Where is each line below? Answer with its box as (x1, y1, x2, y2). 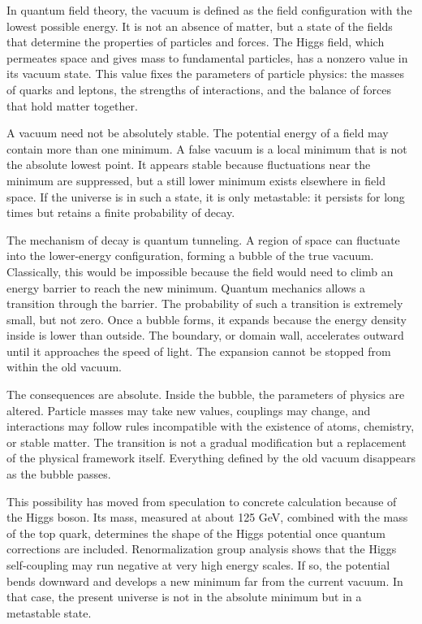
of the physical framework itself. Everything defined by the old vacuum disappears (6, 449, 416, 466)
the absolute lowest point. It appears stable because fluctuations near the (6, 156, 371, 173)
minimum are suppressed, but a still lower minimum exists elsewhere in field (6, 171, 385, 188)
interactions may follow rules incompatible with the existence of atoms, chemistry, (6, 418, 415, 435)
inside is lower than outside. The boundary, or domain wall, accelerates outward (6, 327, 404, 344)
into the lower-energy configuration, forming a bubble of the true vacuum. (6, 247, 374, 264)
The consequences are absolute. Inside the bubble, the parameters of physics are (6, 386, 405, 403)
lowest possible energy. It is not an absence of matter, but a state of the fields (6, 17, 393, 34)
